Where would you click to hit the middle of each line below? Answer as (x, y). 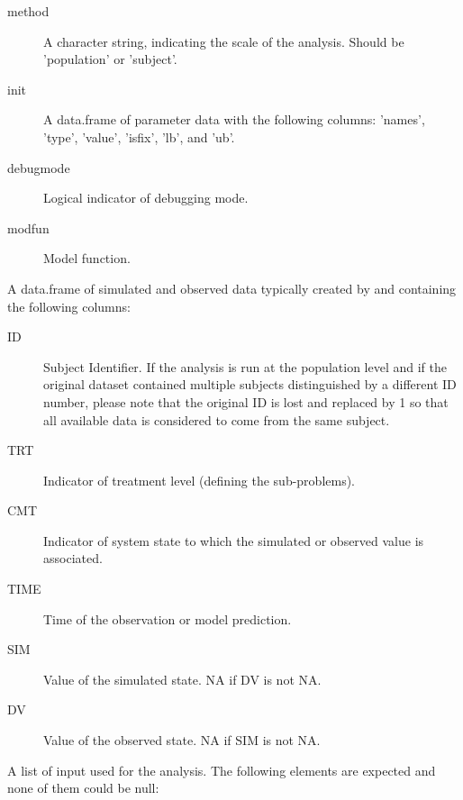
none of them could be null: (83, 788)
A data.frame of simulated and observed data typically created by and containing (232, 288)
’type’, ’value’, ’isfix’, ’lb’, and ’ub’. (139, 136)
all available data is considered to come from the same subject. (217, 419)
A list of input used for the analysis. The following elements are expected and (222, 770)
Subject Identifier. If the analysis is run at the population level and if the (245, 366)
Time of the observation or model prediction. (168, 618)
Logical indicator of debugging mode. (146, 198)
